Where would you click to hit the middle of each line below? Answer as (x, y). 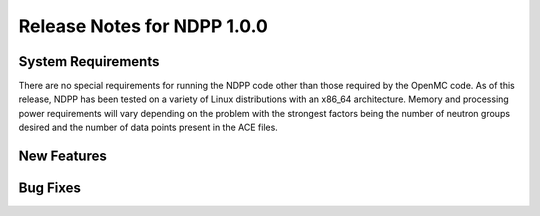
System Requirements (89, 61)
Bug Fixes (50, 188)
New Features (62, 156)
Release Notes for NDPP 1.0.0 (143, 26)
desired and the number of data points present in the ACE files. (148, 127)
